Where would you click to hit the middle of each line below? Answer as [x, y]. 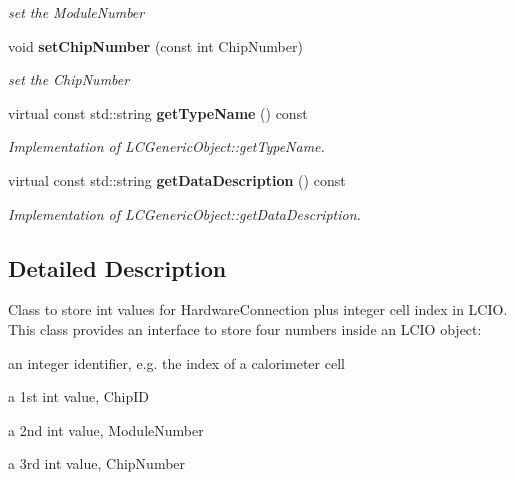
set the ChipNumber [69, 79]
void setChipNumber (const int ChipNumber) [155, 45]
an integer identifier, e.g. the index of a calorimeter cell [176, 362]
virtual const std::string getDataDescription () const [177, 179]
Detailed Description [117, 267]
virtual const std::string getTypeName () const [158, 112]
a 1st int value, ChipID [79, 396]
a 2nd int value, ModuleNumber [106, 429]
